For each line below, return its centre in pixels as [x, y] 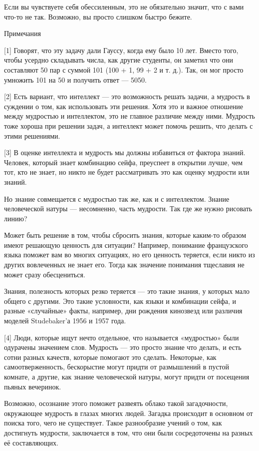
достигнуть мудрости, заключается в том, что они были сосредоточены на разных [129, 432]
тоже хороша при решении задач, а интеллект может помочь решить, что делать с [129, 125]
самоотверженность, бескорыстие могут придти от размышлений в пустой [117, 367]
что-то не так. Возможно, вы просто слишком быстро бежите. [98, 16]
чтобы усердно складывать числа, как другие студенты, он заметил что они [119, 60]
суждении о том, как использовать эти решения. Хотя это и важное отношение [124, 106]
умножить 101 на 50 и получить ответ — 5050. [75, 79]
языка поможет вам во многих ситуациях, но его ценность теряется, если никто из [129, 255]
